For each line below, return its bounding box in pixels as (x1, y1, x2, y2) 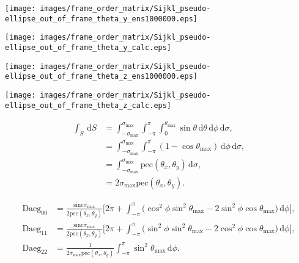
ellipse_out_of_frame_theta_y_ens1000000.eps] (5, 14, 197, 23)
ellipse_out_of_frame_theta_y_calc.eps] (5, 43, 172, 52)
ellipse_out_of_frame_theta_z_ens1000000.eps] (5, 72, 197, 81)
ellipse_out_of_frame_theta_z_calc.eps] (5, 101, 172, 110)
